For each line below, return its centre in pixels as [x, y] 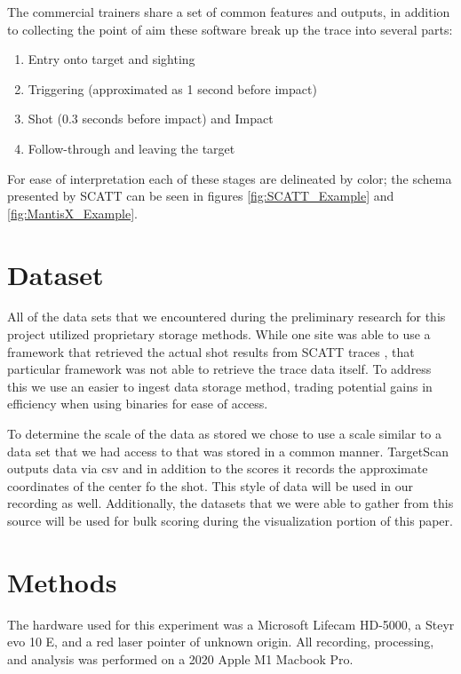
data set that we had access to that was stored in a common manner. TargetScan [228, 451]
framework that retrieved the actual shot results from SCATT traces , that [211, 351]
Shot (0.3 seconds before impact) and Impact [151, 119]
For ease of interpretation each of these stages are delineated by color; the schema [230, 178]
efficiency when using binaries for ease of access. [138, 404]
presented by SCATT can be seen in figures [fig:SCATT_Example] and [201, 196]
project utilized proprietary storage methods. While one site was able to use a [219, 334]
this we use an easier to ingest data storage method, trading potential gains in [220, 386]
